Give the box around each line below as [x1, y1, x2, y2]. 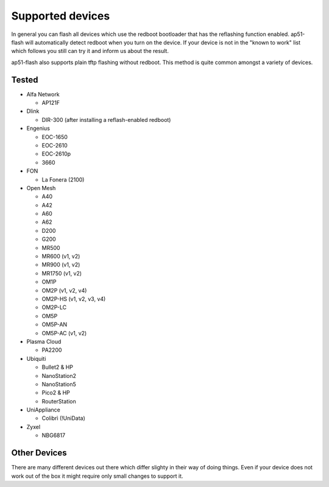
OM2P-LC [41, 304, 67, 311]
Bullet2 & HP [41, 363, 73, 371]
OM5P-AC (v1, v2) [41, 329, 87, 336]
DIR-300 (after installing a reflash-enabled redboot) [41, 116, 171, 123]
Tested [11, 74, 38, 85]
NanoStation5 [41, 380, 76, 388]
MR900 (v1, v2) [41, 261, 80, 268]
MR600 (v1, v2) [41, 253, 80, 260]
